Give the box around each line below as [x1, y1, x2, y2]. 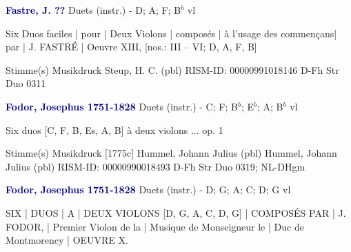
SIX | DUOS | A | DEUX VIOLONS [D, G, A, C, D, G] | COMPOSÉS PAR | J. [6, 205, 346, 220]
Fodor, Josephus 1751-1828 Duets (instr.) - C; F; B [6, 99, 238, 113]
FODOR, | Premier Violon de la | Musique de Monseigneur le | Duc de [6, 219, 304, 233]
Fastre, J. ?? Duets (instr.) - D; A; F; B [6, 3, 181, 17]
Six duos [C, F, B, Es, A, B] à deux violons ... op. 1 [6, 122, 223, 137]
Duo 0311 [6, 76, 46, 90]
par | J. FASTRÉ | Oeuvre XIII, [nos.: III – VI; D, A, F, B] [6, 39, 257, 54]
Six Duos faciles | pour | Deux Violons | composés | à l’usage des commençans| [6, 26, 337, 40]
